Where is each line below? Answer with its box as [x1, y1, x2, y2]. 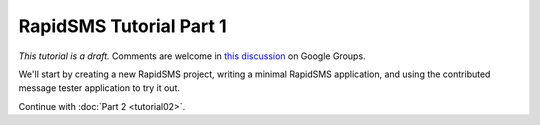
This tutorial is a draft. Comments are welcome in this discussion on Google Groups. [18, 50, 366, 62]
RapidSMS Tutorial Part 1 [18, 15, 227, 37]
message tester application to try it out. [18, 82, 180, 94]
